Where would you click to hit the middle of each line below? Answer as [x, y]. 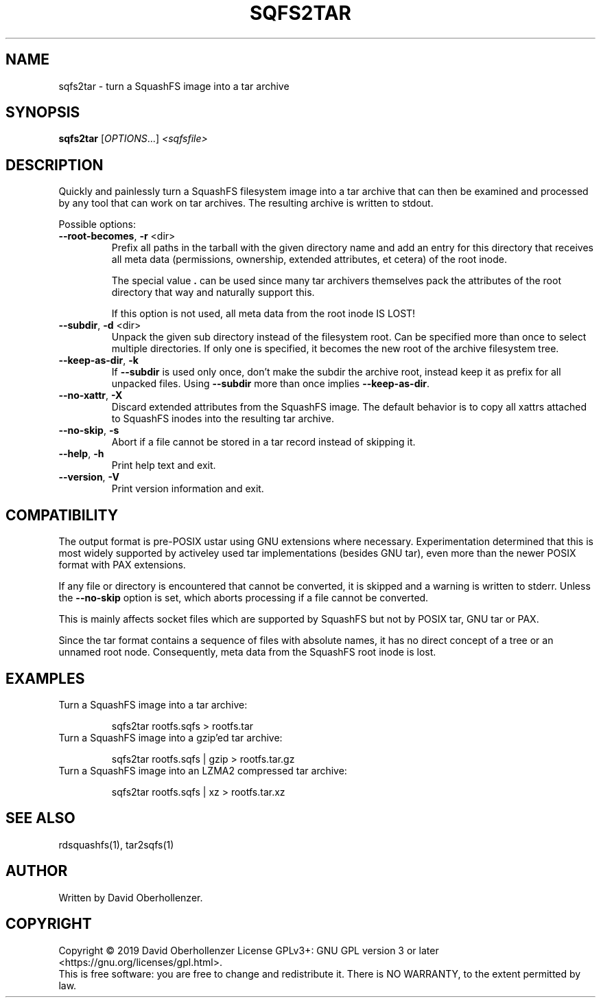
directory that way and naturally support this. [213, 292]
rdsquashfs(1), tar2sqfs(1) [116, 844]
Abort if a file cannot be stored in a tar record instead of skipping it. [263, 442]
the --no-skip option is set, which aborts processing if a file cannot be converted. [244, 598]
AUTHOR [37, 871]
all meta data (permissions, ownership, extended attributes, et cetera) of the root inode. [309, 260]
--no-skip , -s [89, 430]
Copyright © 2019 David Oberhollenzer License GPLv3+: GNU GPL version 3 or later [249, 950]
